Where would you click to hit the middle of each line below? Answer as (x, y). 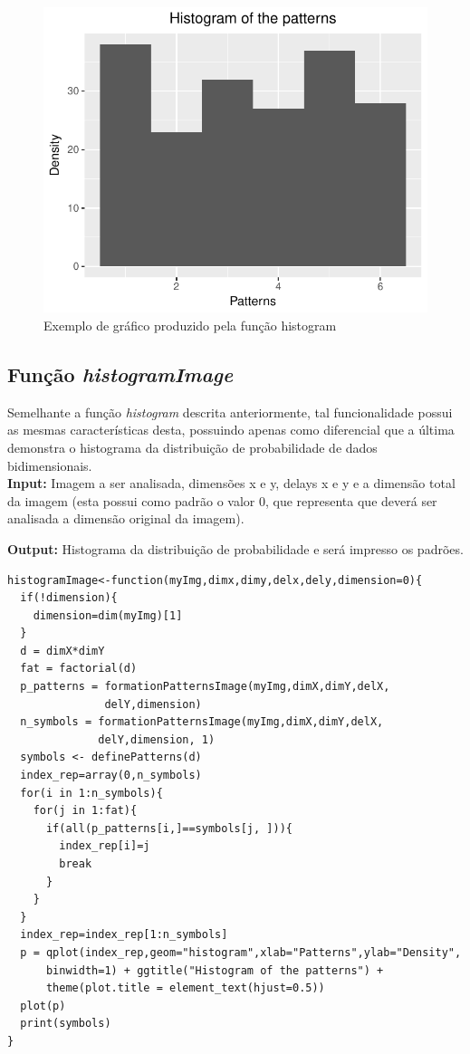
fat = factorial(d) (79, 669)
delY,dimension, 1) (157, 739)
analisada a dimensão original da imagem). (126, 518)
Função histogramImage (120, 374)
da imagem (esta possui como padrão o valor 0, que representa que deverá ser (222, 500)
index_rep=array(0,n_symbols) (111, 776)
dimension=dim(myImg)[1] (108, 615)
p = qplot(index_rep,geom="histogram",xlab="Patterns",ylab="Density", (241, 952)
